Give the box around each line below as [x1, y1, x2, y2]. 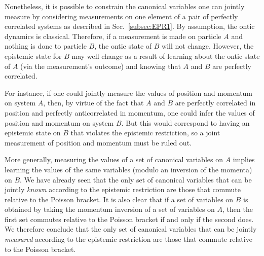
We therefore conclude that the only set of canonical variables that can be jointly [5, 224, 257, 234]
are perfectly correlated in [175, 97, 256, 108]
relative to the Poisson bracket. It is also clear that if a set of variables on [5, 194, 234, 204]
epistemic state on [5, 127, 61, 138]
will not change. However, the [162, 41, 254, 51]
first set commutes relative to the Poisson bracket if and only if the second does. [5, 213, 254, 224]
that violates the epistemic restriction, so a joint [70, 127, 220, 138]
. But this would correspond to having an [121, 117, 250, 128]
